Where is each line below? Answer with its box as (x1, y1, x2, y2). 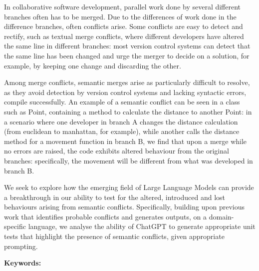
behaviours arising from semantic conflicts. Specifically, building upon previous (4, 201, 245, 212)
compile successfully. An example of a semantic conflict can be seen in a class (4, 96, 240, 107)
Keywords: (4, 257, 41, 268)
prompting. (4, 240, 38, 251)
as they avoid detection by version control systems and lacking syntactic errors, (4, 86, 247, 97)
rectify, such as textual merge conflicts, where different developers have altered (4, 30, 244, 41)
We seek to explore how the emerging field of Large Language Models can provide (4, 182, 254, 192)
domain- (209, 211, 234, 221)
